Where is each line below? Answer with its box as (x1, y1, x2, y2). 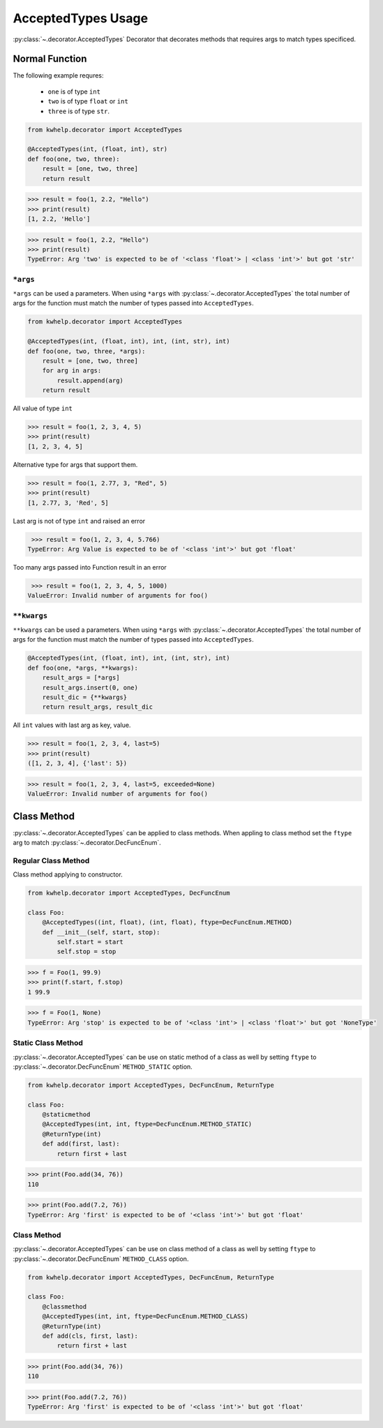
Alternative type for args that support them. (13, 460, 138, 468)
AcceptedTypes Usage (13, 10, 149, 26)
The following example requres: (13, 71, 104, 80)
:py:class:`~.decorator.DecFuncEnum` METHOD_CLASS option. (13, 1255, 189, 1263)
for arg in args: (42, 367, 102, 375)
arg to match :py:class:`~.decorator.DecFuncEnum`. (13, 839, 162, 847)
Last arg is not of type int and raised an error (13, 517, 146, 525)
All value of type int (13, 404, 73, 412)
